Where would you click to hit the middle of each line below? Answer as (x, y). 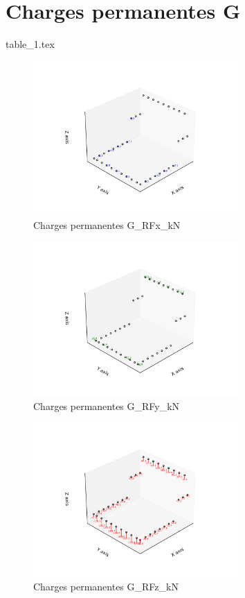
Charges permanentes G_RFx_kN (107, 224)
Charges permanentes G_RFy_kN (107, 405)
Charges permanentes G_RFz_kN (106, 587)
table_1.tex (30, 44)
